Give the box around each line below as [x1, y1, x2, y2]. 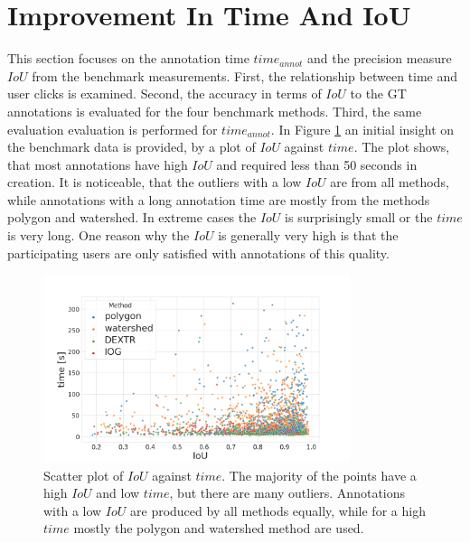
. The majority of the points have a [221, 465, 417, 484]
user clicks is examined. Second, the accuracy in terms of [7, 84, 322, 103]
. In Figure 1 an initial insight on [270, 119, 455, 138]
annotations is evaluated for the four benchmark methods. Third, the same [7, 101, 422, 120]
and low [96, 483, 140, 502]
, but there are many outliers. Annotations [169, 483, 406, 502]
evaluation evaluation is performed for [7, 119, 218, 138]
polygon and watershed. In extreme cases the [7, 208, 257, 227]
